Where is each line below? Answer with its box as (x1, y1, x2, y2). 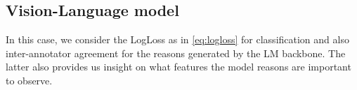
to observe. (6, 73, 53, 87)
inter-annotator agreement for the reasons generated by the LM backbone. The (6, 45, 346, 60)
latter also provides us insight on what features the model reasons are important (6, 59, 351, 74)
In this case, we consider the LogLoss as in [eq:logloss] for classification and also (6, 32, 349, 47)
